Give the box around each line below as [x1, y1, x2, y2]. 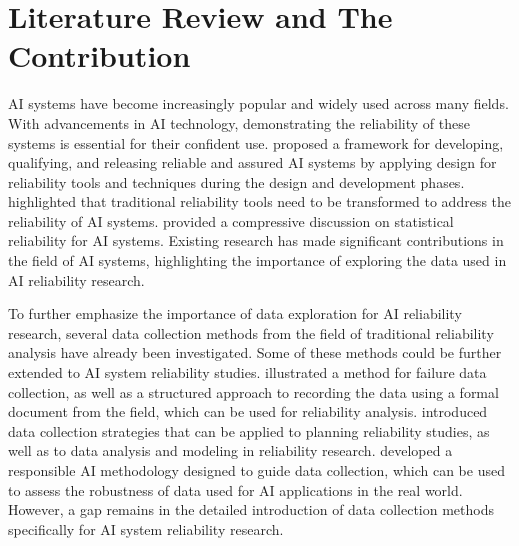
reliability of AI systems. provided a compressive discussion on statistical [8, 210, 454, 231]
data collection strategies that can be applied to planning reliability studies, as [8, 420, 490, 441]
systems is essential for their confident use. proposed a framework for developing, [8, 132, 504, 153]
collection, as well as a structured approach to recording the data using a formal [8, 381, 499, 402]
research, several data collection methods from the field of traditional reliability [8, 322, 494, 343]
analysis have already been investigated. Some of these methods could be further [8, 342, 502, 363]
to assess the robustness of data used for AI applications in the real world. [8, 479, 463, 500]
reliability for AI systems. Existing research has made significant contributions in [8, 230, 504, 251]
